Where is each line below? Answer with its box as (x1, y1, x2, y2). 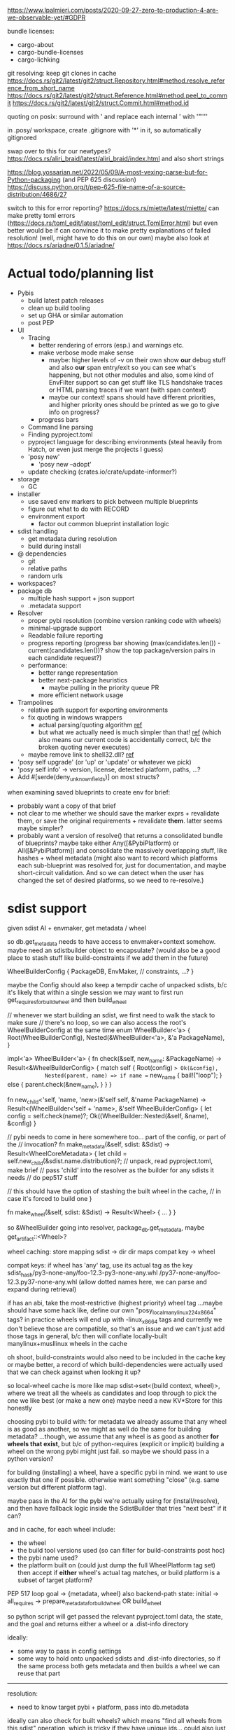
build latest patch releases (27, 296, 104, 304)
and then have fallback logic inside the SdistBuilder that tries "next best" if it (7, 1504, 227, 1512)
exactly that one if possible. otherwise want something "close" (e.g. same (7, 1475, 220, 1484)
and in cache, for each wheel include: (7, 1525, 115, 1533)
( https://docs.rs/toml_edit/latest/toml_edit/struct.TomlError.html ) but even (7, 219, 218, 227)
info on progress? (48, 408, 100, 416)
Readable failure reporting (27, 631, 104, 640)
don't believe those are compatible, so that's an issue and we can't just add (7, 1324, 225, 1333)
